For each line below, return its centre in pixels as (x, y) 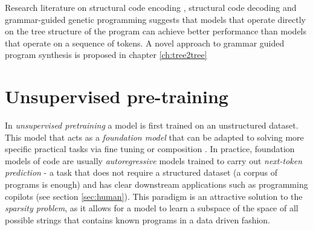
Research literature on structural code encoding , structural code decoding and (151, 7)
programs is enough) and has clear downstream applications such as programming (156, 184)
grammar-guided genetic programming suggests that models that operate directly (155, 19)
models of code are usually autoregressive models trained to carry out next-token (154, 160)
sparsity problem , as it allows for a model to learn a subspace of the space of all (152, 208)
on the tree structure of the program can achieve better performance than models (156, 31)
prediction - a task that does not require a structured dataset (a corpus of (141, 172)
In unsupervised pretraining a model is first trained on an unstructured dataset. (152, 125)
